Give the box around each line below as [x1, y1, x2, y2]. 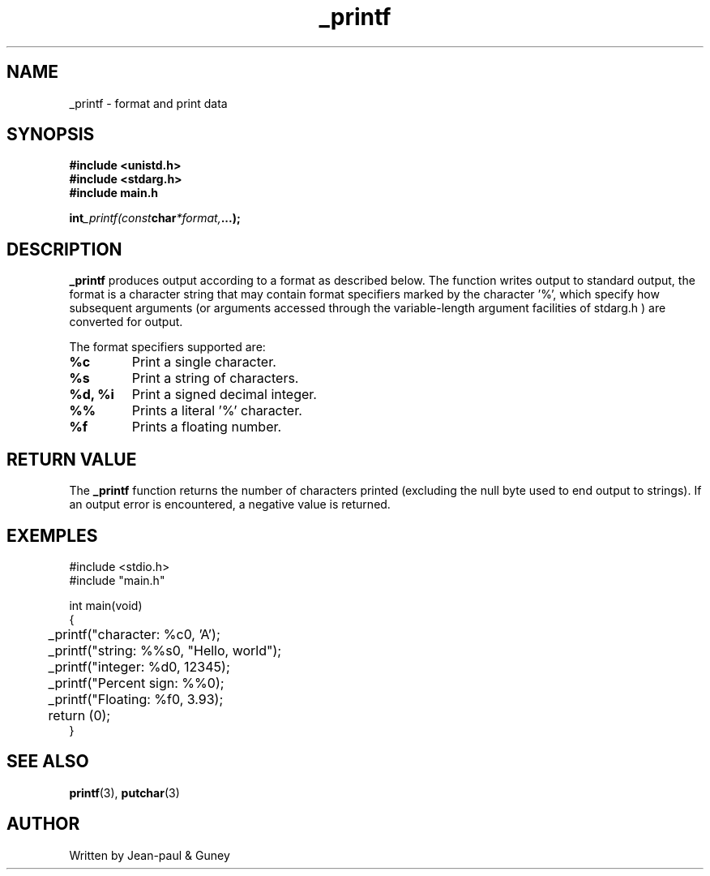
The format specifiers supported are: [69, 340, 266, 354]
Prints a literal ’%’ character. [131, 402, 302, 419]
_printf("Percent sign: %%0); [48, 674, 225, 691]
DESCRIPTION [6, 238, 122, 260]
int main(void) [69, 598, 143, 612]
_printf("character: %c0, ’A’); [48, 625, 220, 642]
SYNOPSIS [6, 124, 95, 145]
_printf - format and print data [69, 96, 228, 110]
